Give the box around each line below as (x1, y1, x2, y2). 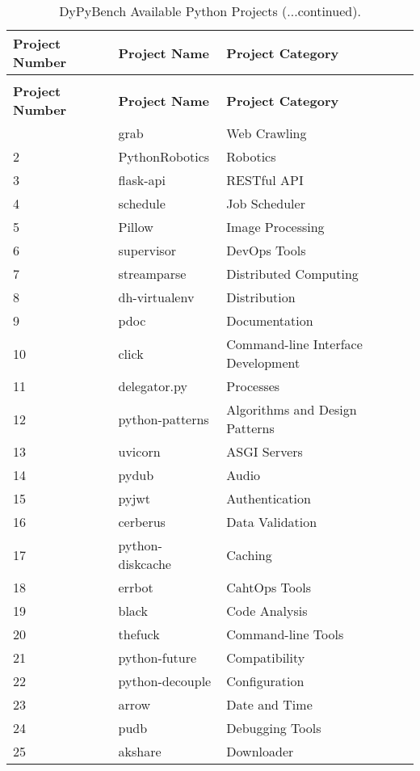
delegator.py (118, 377, 187, 395)
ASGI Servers (226, 442, 303, 461)
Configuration (226, 672, 304, 690)
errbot (118, 578, 153, 596)
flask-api (118, 171, 166, 189)
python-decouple (118, 672, 212, 690)
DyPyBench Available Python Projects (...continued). (59, 2, 361, 20)
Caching (226, 545, 272, 564)
